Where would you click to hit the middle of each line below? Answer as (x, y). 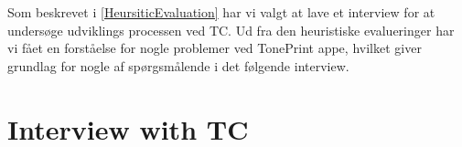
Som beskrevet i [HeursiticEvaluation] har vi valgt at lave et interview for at (221, 12)
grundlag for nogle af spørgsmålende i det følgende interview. (178, 65)
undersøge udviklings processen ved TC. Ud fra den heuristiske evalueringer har (231, 30)
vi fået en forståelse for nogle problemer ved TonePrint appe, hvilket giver (215, 48)
